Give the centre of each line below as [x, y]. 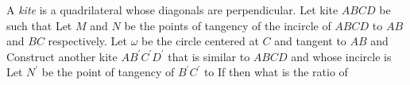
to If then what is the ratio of [276, 72]
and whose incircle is [341, 56]
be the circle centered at [200, 41]
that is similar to [209, 56]
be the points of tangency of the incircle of [228, 25]
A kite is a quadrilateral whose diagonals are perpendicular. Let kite [172, 10]
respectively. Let [88, 41]
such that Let [39, 25]
